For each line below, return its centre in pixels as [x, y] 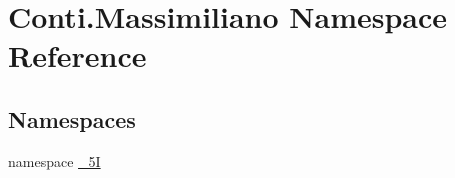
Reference [77, 55]
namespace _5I [54, 160]
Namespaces [72, 118]
